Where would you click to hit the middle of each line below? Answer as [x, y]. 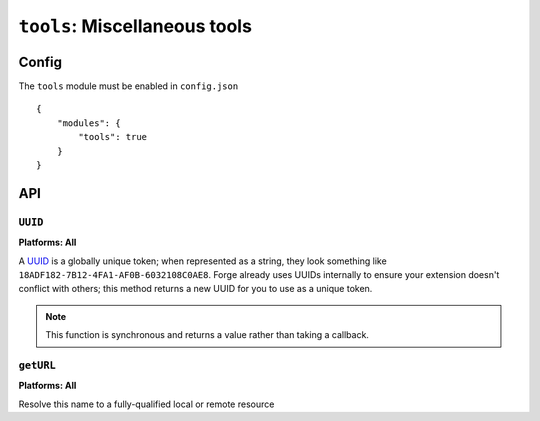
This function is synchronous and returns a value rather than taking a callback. [207, 335]
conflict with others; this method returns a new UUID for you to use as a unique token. [195, 289]
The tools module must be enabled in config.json [128, 86]
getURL [37, 365]
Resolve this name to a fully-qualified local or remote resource [146, 404]
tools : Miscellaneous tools [135, 26]
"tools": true [113, 137]
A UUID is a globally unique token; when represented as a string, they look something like [202, 261]
